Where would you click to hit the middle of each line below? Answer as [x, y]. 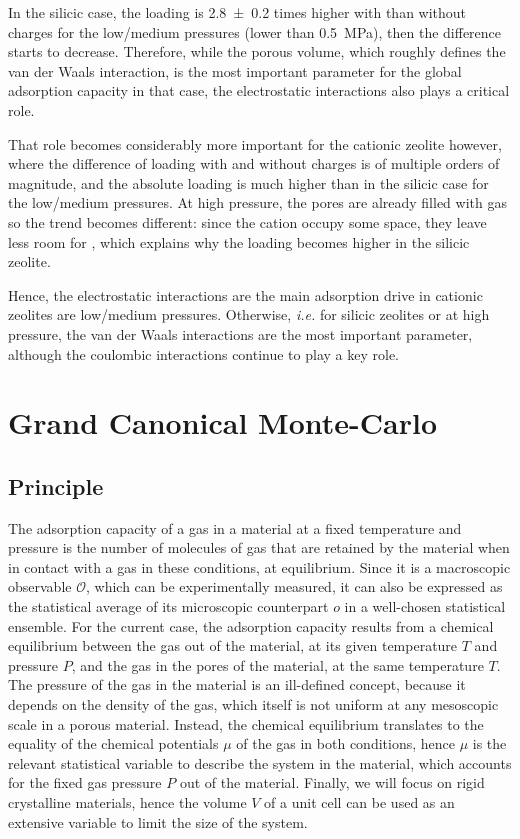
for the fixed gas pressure [85, 782]
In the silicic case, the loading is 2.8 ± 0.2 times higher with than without [237, 12]
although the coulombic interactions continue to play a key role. [203, 353]
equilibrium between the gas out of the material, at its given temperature [233, 645]
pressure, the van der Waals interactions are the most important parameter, [240, 333]
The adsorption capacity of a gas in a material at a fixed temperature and [235, 527]
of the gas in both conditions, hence [345, 743]
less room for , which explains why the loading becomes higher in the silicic [239, 241]
